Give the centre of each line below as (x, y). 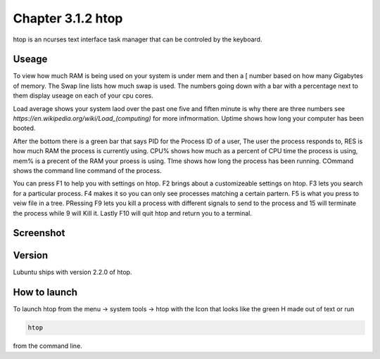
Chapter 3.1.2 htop (68, 18)
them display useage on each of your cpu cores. (83, 96)
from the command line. (47, 346)
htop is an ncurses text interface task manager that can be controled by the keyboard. (138, 39)
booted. (24, 128)
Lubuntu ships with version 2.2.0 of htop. (72, 272)
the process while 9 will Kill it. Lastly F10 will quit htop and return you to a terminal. (133, 213)
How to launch (45, 293)
